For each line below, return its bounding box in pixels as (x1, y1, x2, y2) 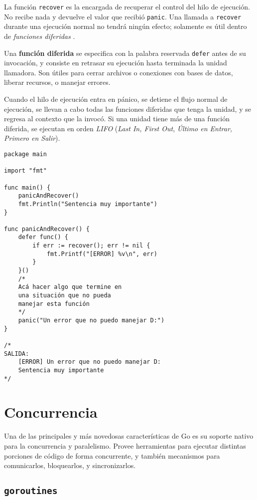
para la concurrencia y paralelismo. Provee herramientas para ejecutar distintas (4, 441, 246, 451)
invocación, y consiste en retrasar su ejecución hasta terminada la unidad (4, 57, 227, 68)
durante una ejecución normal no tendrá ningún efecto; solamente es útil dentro (4, 21, 247, 31)
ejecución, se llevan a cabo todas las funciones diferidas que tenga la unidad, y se (4, 103, 251, 114)
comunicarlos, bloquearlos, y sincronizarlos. (4, 460, 136, 471)
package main (4, 150, 47, 158)
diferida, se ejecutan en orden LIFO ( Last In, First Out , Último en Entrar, (4, 123, 233, 133)
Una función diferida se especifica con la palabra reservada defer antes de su (4, 47, 246, 58)
